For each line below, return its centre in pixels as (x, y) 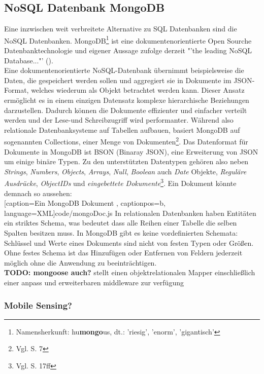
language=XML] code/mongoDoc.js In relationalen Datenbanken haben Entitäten (130, 213)
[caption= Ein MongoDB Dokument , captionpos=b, (85, 203)
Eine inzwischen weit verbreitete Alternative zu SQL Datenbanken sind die (121, 29)
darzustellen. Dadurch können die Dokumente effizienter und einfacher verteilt (126, 110)
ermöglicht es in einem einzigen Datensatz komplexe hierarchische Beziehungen (127, 100)
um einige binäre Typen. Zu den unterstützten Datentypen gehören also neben (126, 161)
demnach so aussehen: (38, 193)
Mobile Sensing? (38, 305)
